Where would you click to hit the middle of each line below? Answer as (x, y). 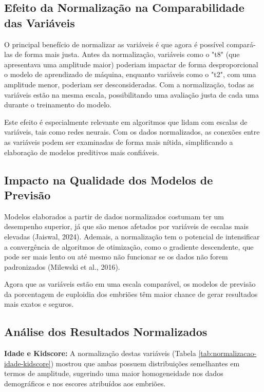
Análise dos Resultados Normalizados (106, 332)
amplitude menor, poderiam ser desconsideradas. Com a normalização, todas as (129, 84)
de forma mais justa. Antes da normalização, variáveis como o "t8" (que (127, 54)
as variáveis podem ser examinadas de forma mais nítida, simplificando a (119, 142)
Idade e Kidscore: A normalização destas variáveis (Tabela (100, 353)
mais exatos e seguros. (39, 304)
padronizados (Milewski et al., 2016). (62, 266)
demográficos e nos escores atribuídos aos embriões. (85, 384)
